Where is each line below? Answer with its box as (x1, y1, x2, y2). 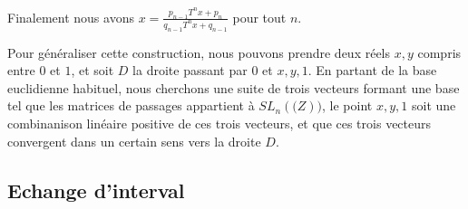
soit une (411, 96, 456, 115)
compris (417, 43, 462, 62)
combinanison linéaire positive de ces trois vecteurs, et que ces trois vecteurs (7, 114, 432, 133)
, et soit (71, 61, 114, 80)
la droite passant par (132, 61, 248, 80)
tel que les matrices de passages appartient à (7, 96, 255, 115)
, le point (322, 96, 373, 115)
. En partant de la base (307, 61, 437, 80)
